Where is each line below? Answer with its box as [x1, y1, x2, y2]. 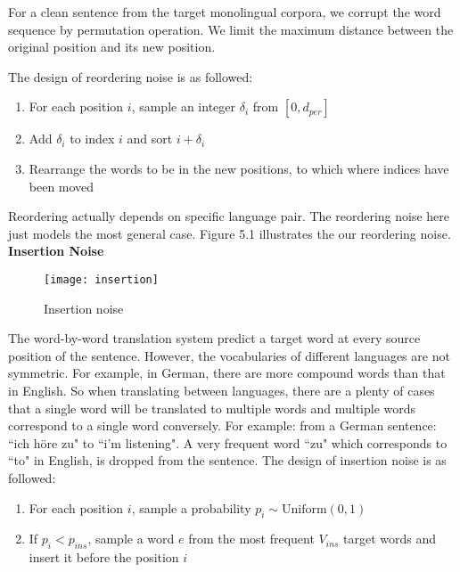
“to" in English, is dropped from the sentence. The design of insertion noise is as [8, 451, 447, 470]
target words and [343, 529, 437, 548]
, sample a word [87, 529, 175, 548]
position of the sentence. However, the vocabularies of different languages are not [8, 346, 450, 364]
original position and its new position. [8, 37, 216, 56]
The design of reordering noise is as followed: [8, 67, 253, 86]
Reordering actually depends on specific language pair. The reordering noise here [8, 207, 449, 225]
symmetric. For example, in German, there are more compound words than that [8, 364, 446, 382]
